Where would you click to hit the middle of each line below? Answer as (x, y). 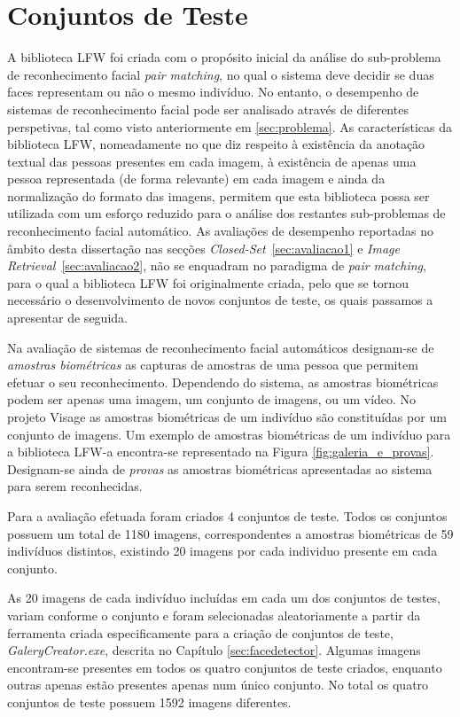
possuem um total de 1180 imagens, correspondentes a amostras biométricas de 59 (230, 533)
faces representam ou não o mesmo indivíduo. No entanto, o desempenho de (213, 92)
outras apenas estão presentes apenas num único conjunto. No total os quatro (218, 685)
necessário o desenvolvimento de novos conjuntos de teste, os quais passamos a (220, 300)
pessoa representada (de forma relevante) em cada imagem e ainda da (196, 179)
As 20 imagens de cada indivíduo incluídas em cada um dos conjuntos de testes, (224, 598)
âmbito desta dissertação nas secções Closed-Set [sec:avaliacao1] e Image (203, 248)
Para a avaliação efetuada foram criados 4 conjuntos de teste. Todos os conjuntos (227, 515)
